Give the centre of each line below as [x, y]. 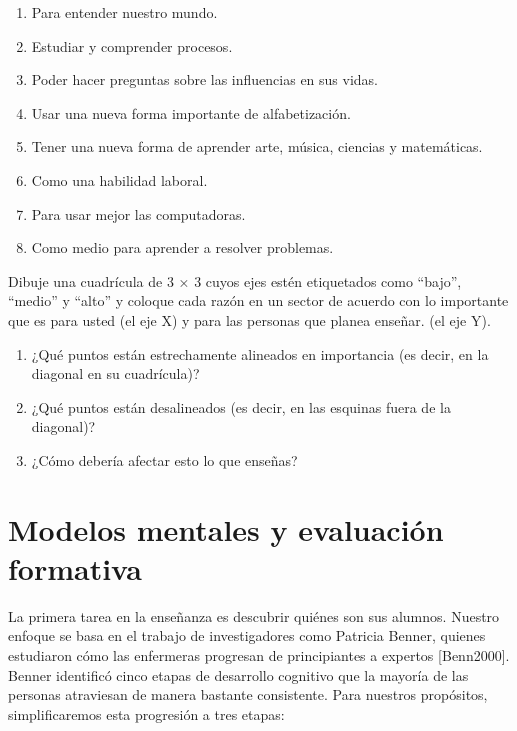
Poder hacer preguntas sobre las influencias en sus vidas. [205, 79]
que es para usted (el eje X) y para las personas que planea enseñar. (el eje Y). [249, 319]
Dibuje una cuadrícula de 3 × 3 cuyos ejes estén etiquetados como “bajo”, [235, 280]
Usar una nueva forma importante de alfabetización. [191, 112]
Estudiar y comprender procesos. [132, 45]
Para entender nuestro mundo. [124, 12]
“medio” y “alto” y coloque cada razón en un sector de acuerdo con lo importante [258, 300]
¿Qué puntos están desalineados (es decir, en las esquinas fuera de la [241, 406]
